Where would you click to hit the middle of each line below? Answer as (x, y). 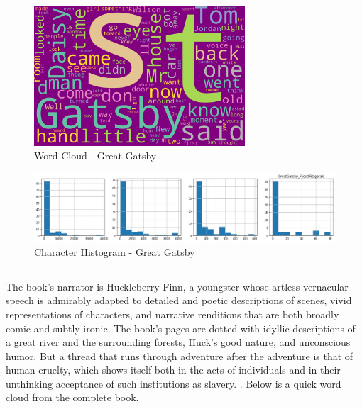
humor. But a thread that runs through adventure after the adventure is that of (180, 355)
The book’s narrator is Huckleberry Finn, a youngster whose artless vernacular (177, 286)
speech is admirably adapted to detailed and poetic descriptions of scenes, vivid (179, 300)
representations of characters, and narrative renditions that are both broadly (172, 314)
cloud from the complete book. (72, 397)
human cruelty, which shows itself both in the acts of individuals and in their (173, 370)
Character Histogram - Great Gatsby (115, 251)
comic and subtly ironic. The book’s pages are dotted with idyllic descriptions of (181, 328)
